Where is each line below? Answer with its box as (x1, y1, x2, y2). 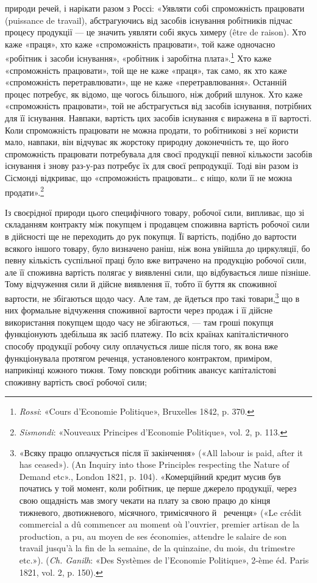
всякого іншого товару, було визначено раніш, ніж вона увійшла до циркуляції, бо (5, 241, 310, 254)
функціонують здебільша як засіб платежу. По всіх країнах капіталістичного (5, 327, 289, 340)
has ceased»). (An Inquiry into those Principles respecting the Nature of (19, 458, 290, 471)
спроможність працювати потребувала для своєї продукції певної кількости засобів (5, 147, 312, 160)
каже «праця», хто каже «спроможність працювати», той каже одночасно (5, 37, 276, 50)
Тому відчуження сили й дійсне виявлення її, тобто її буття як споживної (5, 277, 277, 290)
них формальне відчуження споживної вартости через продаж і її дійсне (5, 304, 273, 317)
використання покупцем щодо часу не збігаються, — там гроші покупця (5, 315, 274, 328)
